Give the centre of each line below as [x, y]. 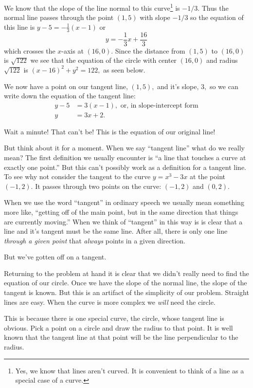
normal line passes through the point [59, 17]
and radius [222, 60]
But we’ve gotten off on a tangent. [55, 257]
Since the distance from [150, 50]
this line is [19, 27]
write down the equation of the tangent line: [70, 96]
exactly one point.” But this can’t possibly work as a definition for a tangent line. [125, 167]
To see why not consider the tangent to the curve [77, 176]
